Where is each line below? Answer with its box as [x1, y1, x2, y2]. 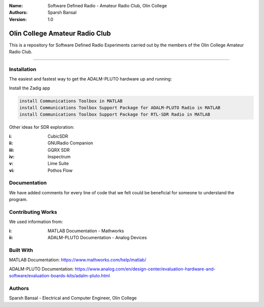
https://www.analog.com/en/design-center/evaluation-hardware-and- [75, 266, 216, 272]
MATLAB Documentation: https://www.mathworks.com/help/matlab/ [9, 257, 147, 263]
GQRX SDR [47, 147, 70, 153]
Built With [9, 246, 33, 253]
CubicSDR [47, 133, 68, 139]
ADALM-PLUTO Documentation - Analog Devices [47, 235, 147, 241]
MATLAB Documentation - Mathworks [47, 227, 124, 234]
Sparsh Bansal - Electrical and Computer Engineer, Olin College [9, 295, 137, 301]
